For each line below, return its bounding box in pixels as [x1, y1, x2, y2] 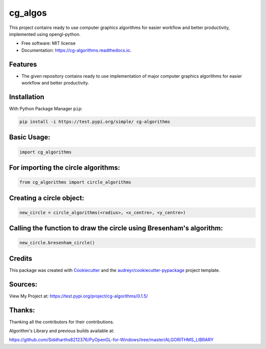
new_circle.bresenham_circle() [19, 240, 96, 246]
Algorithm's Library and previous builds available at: [9, 327, 115, 334]
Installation [9, 92, 44, 101]
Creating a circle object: [9, 194, 85, 202]
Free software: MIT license [21, 40, 76, 46]
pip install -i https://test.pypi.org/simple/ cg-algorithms [19, 118, 170, 124]
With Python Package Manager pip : [9, 106, 83, 112]
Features [9, 60, 37, 68]
